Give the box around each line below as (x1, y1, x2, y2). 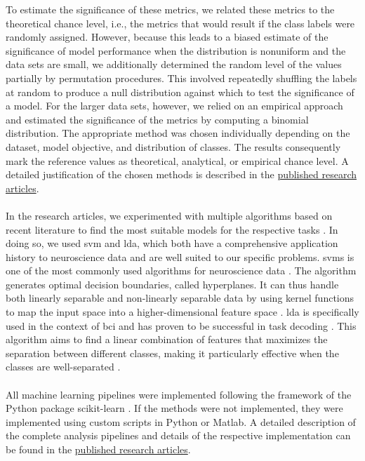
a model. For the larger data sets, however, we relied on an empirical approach (6, 98, 343, 113)
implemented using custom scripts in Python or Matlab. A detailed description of (6, 414, 356, 429)
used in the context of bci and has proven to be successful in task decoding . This (6, 318, 357, 333)
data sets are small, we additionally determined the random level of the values (6, 57, 342, 72)
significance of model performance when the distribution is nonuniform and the (6, 43, 346, 58)
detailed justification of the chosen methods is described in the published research (6, 167, 357, 182)
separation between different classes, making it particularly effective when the (6, 345, 339, 360)
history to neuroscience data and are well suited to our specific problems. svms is (6, 249, 354, 264)
